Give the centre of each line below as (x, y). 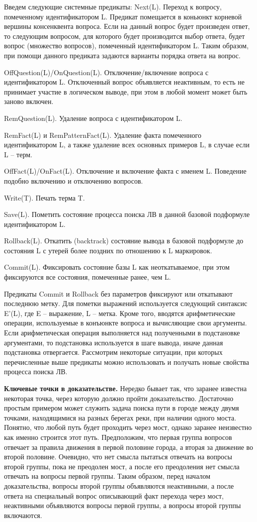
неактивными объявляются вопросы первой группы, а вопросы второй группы (123, 505)
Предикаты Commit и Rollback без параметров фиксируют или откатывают (118, 293)
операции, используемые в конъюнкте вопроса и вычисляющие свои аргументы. (126, 323)
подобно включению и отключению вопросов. (74, 180)
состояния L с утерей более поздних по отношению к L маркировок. (108, 250)
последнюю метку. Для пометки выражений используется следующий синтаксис (126, 303)
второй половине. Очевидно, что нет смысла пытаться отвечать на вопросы (118, 457)
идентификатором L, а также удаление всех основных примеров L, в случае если (127, 145)
